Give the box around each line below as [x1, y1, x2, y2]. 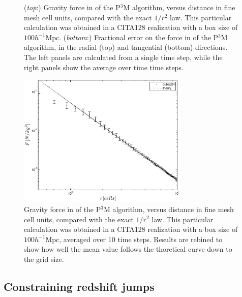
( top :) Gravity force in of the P [24, 2, 120, 12]
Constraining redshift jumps [4, 278, 155, 294]
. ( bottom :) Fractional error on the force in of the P [59, 32, 219, 42]
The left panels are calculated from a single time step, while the [24, 51, 223, 62]
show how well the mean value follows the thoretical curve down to [24, 244, 232, 254]
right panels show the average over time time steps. [24, 62, 184, 72]
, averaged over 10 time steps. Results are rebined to [59, 233, 223, 244]
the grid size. [24, 253, 64, 264]
